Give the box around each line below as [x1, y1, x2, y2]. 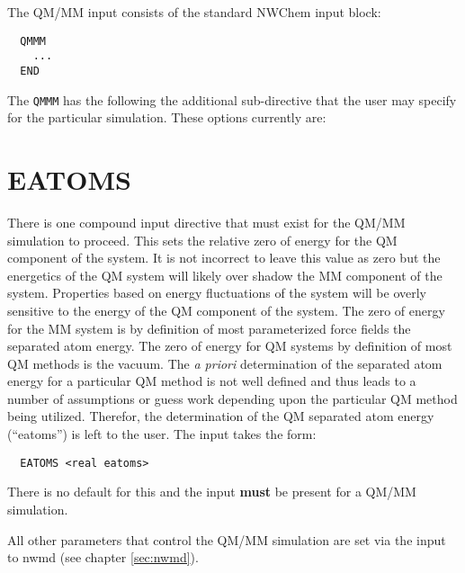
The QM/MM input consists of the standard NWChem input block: [7, 3, 381, 21]
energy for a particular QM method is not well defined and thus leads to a [7, 372, 416, 390]
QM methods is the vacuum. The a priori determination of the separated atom [7, 354, 443, 372]
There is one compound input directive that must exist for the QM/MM [7, 212, 406, 231]
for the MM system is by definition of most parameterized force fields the [7, 318, 411, 337]
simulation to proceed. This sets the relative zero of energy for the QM [7, 230, 398, 249]
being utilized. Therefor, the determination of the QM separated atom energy [7, 407, 434, 425]
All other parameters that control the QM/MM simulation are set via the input [7, 530, 446, 549]
